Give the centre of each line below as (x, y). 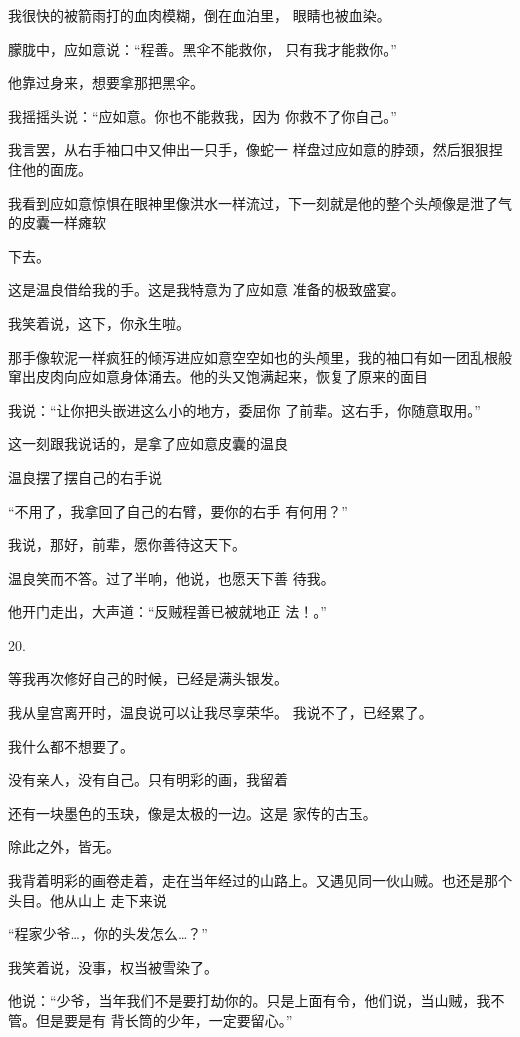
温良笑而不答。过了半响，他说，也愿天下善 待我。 (171, 577)
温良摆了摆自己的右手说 (85, 476)
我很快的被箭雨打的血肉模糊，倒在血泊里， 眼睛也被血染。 (199, 15)
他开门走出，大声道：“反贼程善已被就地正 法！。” (167, 611)
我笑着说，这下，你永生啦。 (99, 322)
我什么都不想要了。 (71, 745)
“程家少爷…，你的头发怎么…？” (108, 933)
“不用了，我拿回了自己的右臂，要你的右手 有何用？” (178, 510)
